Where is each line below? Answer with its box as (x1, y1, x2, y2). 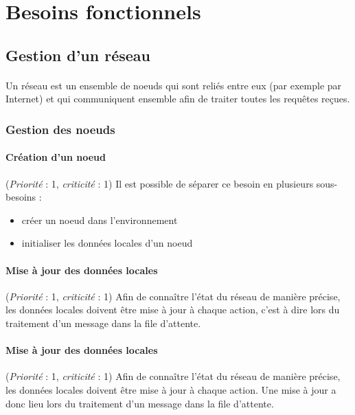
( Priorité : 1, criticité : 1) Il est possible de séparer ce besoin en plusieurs (5, 176, 314, 190)
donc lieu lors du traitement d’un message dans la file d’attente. (5, 396, 274, 410)
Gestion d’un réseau (5, 44, 150, 65)
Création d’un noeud (5, 150, 106, 164)
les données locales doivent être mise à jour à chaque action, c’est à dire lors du (5, 302, 340, 317)
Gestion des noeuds (5, 120, 115, 137)
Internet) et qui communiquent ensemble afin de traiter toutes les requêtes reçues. (5, 91, 350, 106)
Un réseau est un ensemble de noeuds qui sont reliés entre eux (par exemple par (5, 78, 342, 92)
